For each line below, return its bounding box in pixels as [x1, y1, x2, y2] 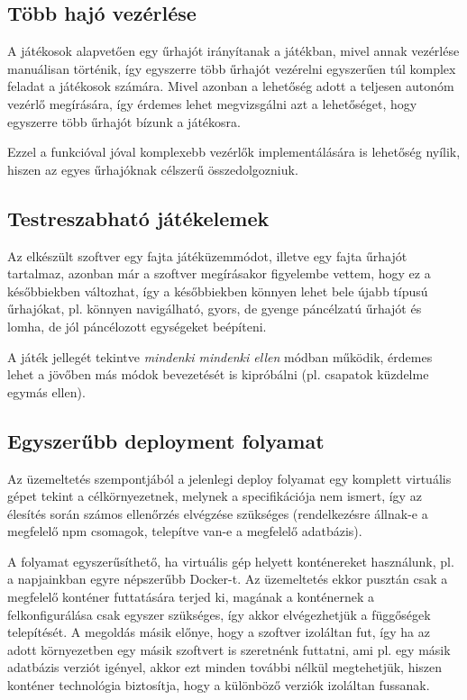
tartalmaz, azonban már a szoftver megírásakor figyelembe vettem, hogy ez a [7, 264, 431, 283]
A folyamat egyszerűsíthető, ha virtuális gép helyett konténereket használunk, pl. [7, 551, 454, 570]
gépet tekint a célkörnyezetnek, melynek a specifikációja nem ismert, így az [7, 486, 422, 505]
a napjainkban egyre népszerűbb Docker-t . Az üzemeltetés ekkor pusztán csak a [7, 569, 448, 588]
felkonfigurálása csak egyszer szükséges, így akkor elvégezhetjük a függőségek [7, 605, 431, 623]
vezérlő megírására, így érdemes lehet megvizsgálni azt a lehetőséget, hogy [7, 94, 417, 113]
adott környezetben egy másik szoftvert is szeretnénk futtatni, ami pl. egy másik [7, 640, 451, 659]
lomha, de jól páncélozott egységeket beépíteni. [7, 316, 267, 335]
